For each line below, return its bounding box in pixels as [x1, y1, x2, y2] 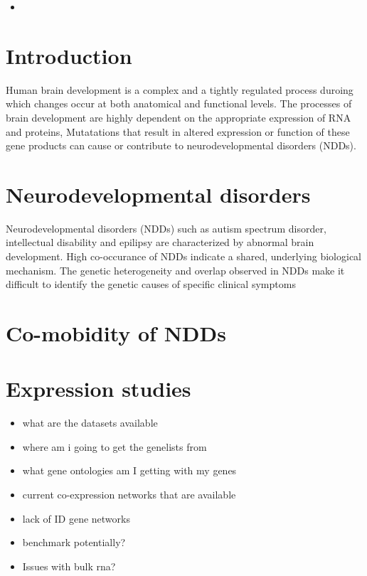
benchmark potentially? [22, 535, 126, 550]
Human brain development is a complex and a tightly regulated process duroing [6, 82, 353, 97]
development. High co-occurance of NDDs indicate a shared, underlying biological [6, 249, 362, 263]
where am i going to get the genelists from [22, 439, 207, 454]
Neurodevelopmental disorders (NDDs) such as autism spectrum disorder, [6, 220, 326, 235]
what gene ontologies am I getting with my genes [22, 463, 237, 478]
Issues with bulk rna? [22, 558, 116, 573]
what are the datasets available [22, 415, 158, 430]
